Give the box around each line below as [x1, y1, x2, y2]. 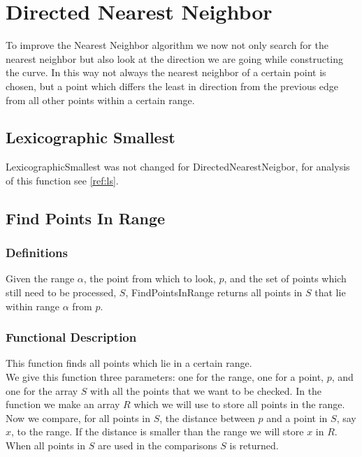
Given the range [6, 271, 75, 286]
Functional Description [6, 328, 137, 346]
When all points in [6, 438, 86, 453]
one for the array [6, 383, 78, 398]
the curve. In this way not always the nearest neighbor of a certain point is [6, 65, 326, 80]
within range [6, 298, 60, 313]
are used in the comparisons [97, 438, 217, 453]
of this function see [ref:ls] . [6, 173, 119, 187]
